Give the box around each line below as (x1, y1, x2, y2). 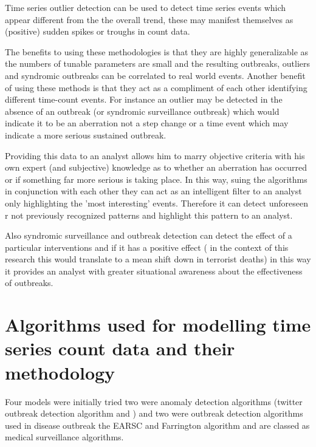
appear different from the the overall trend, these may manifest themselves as (5, 13, 294, 26)
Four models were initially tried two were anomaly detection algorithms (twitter (5, 395, 303, 408)
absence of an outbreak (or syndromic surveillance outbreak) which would (5, 104, 280, 117)
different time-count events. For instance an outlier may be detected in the (5, 93, 283, 106)
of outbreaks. (5, 276, 53, 289)
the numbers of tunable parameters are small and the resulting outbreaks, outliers (5, 57, 311, 70)
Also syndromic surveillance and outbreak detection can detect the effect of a (5, 229, 292, 242)
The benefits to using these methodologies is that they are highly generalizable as (5, 45, 309, 58)
